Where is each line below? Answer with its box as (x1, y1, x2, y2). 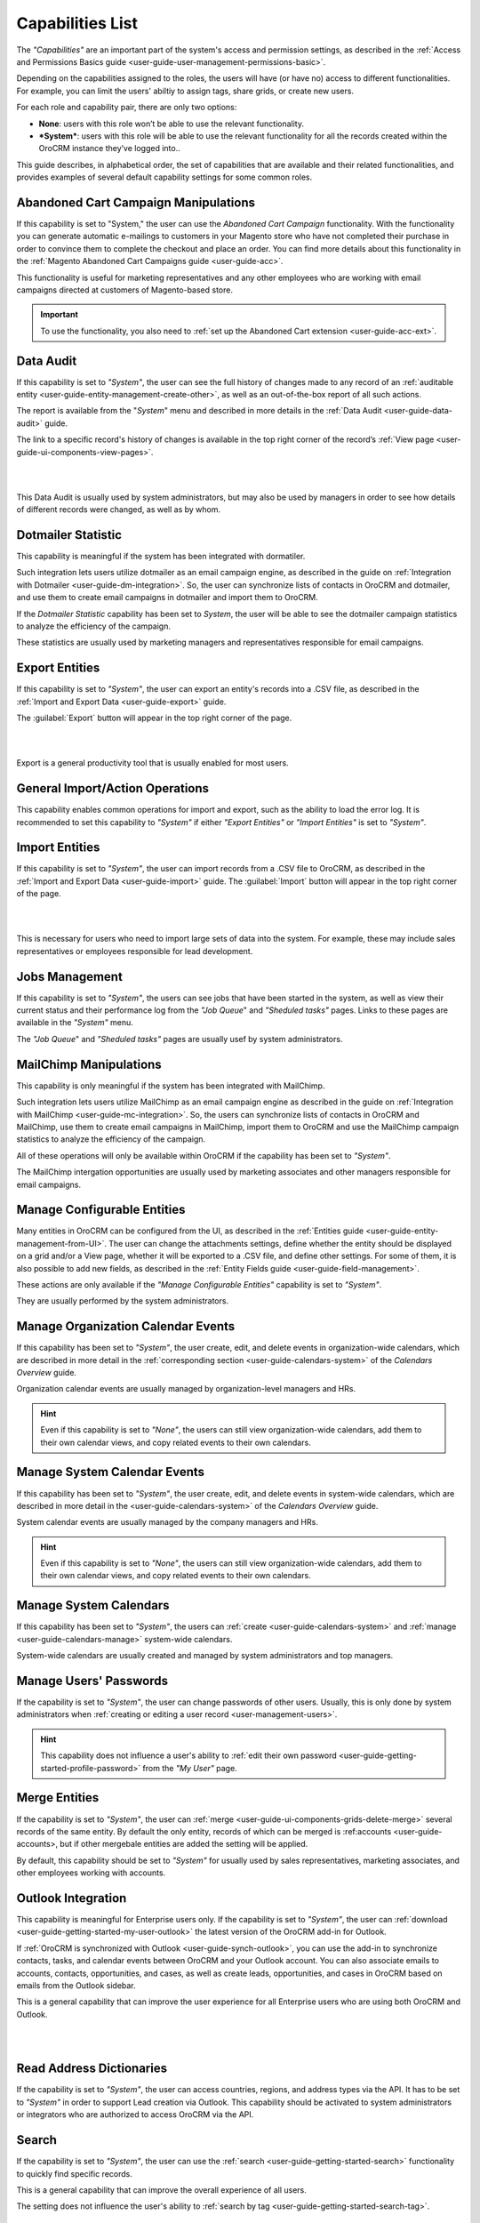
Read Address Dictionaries (16, 2061, 168, 2076)
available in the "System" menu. (16, 1017, 133, 1028)
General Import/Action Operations (16, 781, 209, 796)
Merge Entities (16, 1790, 100, 1805)
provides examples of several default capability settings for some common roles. (16, 172, 313, 182)
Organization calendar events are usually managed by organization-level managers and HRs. (16, 1384, 356, 1394)
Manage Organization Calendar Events (16, 1319, 236, 1334)
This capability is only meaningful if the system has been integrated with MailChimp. (16, 1080, 325, 1091)
